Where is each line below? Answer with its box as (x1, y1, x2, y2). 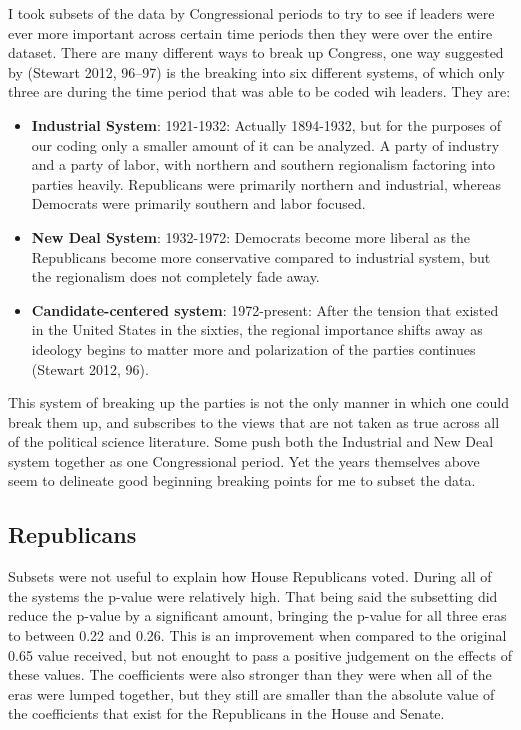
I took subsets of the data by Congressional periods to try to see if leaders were (8, 3, 495, 23)
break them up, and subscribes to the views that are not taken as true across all (8, 411, 500, 432)
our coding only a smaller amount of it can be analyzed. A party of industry (31, 134, 500, 155)
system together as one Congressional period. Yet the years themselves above (8, 450, 480, 471)
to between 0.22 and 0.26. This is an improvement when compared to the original (8, 625, 507, 646)
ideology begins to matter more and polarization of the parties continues (31, 338, 476, 359)
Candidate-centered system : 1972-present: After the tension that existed (31, 299, 499, 320)
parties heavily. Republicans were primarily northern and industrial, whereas (31, 173, 501, 194)
